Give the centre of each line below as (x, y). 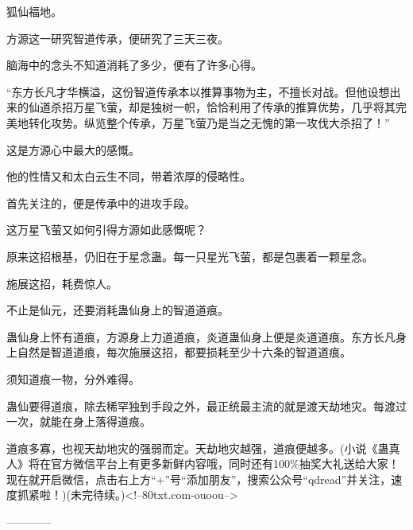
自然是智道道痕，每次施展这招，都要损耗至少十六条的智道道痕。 (184, 352)
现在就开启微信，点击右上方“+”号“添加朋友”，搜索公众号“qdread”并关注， (199, 479)
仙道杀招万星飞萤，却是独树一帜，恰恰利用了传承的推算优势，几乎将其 (212, 107)
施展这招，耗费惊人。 (62, 283)
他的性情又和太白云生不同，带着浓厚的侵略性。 (129, 176)
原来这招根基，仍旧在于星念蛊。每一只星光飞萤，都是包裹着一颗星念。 (190, 256)
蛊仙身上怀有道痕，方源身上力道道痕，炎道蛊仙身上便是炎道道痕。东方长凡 (201, 336)
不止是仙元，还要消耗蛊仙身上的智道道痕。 (118, 310)
